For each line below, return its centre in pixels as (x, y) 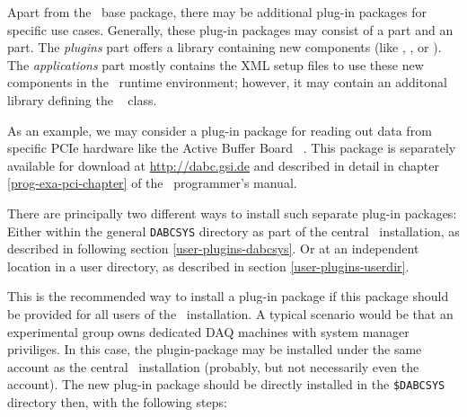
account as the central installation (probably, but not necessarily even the (213, 366)
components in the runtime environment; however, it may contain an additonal (227, 82)
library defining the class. (82, 99)
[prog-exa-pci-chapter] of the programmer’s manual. (152, 183)
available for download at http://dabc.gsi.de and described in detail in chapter (223, 165)
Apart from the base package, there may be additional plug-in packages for (217, 12)
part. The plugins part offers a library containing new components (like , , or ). (225, 47)
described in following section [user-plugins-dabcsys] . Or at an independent (213, 248)
